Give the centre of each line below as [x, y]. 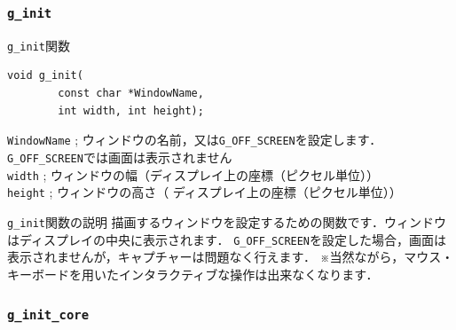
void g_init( [45, 76]
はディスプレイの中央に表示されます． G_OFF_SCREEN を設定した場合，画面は [227, 239]
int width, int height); [131, 110]
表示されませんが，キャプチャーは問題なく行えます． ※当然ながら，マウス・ [231, 257]
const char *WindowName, [131, 94]
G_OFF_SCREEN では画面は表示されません [120, 157]
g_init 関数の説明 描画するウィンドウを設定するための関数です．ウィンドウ [227, 221]
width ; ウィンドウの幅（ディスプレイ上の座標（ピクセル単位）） [193, 174]
